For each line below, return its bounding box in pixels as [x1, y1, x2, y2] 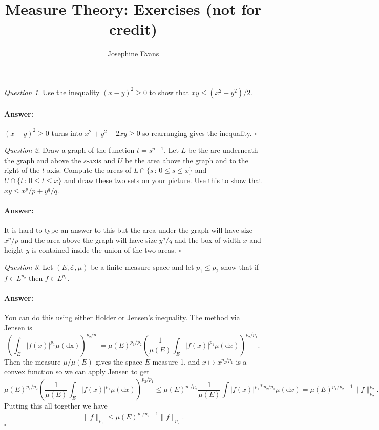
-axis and [87, 154, 116, 165]
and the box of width [174, 234, 241, 245]
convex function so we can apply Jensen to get [4, 366, 150, 377]
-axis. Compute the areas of [45, 165, 131, 175]
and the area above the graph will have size [20, 234, 157, 245]
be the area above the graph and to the [124, 154, 248, 165]
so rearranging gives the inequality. [142, 127, 252, 138]
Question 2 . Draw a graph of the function [4, 145, 135, 155]
